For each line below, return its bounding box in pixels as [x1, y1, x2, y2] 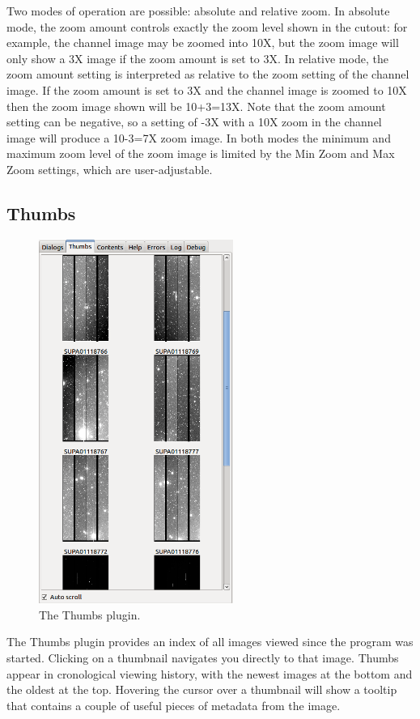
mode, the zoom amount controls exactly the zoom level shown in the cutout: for [6, 18, 408, 35]
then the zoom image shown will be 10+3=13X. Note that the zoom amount [6, 97, 386, 114]
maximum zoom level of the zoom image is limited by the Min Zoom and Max [6, 145, 395, 162]
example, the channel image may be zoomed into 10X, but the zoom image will [6, 34, 399, 51]
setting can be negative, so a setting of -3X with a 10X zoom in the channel [6, 113, 382, 130]
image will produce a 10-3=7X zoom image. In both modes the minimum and [6, 129, 391, 146]
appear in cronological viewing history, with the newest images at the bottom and [6, 665, 413, 682]
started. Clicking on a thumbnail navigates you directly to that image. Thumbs [6, 649, 399, 666]
